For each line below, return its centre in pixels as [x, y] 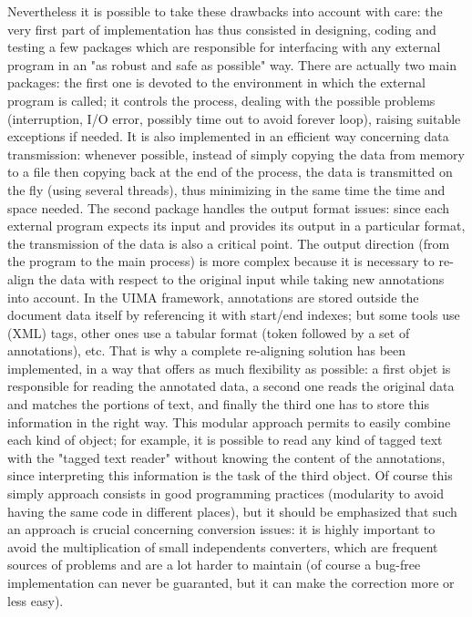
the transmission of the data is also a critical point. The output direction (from [229, 243]
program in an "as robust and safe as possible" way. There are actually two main [232, 64]
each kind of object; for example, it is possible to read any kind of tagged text [225, 440]
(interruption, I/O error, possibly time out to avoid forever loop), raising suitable [234, 118]
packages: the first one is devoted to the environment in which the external [216, 82]
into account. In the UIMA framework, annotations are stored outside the [213, 297]
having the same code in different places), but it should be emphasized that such [232, 511]
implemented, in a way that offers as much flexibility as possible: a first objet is [229, 368]
